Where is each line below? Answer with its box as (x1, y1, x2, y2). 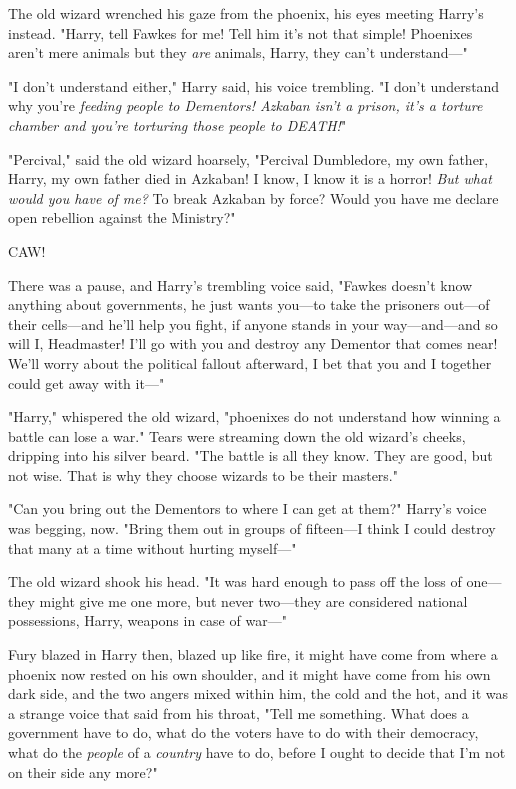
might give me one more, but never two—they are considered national (39, 590, 468, 611)
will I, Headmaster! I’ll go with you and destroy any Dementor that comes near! (8, 333, 498, 354)
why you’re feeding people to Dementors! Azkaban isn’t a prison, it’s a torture (8, 95, 483, 116)
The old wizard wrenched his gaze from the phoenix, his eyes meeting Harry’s (8, 3, 484, 23)
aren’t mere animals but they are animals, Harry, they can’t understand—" (8, 42, 468, 63)
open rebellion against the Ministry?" (8, 207, 236, 228)
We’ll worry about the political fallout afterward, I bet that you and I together (8, 352, 492, 373)
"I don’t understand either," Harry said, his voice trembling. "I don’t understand (8, 75, 500, 96)
